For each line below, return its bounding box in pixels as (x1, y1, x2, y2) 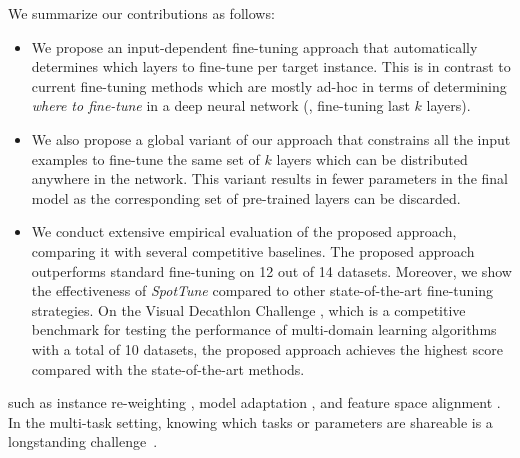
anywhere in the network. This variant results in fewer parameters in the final (31, 168, 508, 189)
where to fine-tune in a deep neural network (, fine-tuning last (31, 95, 410, 116)
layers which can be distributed (276, 148, 468, 169)
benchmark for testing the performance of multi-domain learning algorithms (31, 319, 497, 340)
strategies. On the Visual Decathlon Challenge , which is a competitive (31, 299, 466, 320)
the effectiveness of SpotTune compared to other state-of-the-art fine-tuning (31, 280, 494, 301)
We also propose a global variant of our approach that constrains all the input (31, 128, 511, 149)
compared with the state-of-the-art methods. (31, 358, 305, 379)
